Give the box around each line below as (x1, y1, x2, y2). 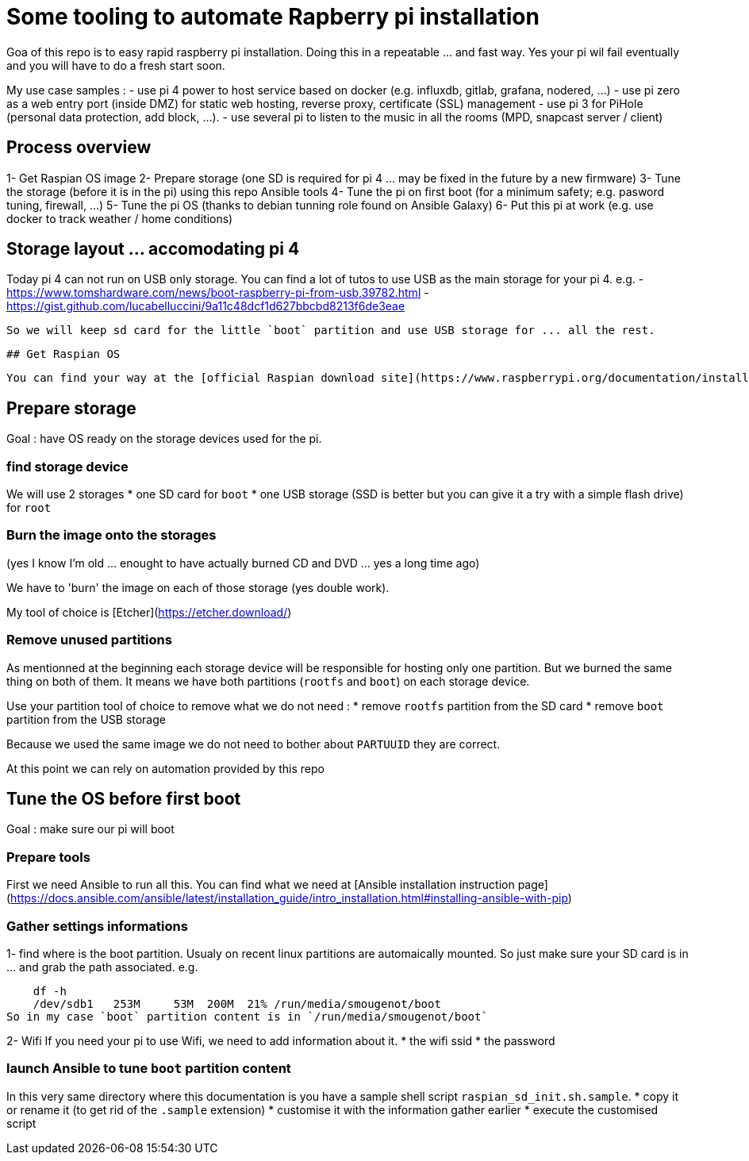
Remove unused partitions (6, 632, 172, 648)
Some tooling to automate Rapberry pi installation (6, 3, 540, 30)
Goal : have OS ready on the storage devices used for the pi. (6, 432, 322, 446)
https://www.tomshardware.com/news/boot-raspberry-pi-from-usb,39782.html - (6, 286, 429, 300)
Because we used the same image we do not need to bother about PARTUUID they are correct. (6, 736, 501, 751)
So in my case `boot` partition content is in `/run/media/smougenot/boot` (6, 1009, 488, 1023)
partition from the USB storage (6, 712, 166, 726)
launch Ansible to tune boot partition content (6, 1060, 291, 1077)
